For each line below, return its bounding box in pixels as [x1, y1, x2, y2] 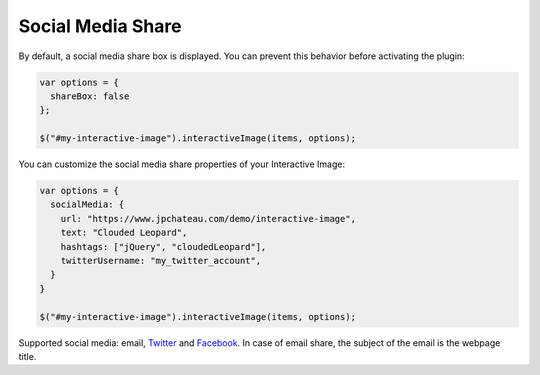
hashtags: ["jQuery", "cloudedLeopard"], [60, 241, 267, 252]
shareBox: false [50, 90, 130, 102]
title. [18, 350, 37, 362]
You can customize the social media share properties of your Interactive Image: [18, 158, 345, 170]
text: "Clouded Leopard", [60, 227, 188, 239]
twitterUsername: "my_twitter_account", [60, 255, 262, 267]
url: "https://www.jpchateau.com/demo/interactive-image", [60, 213, 357, 224]
